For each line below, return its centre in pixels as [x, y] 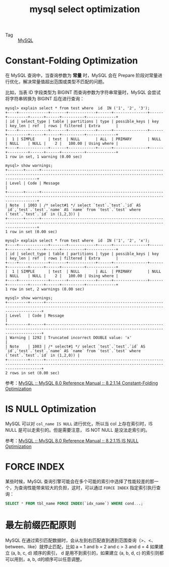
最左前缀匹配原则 [41, 525]
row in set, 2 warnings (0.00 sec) [47, 289]
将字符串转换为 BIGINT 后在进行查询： [45, 99]
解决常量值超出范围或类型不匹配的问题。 [65, 82]
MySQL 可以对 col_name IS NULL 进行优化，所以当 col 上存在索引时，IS [79, 424]
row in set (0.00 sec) [34, 232]
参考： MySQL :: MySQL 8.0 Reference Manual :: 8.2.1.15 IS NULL [72, 441]
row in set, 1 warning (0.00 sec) [46, 157]
